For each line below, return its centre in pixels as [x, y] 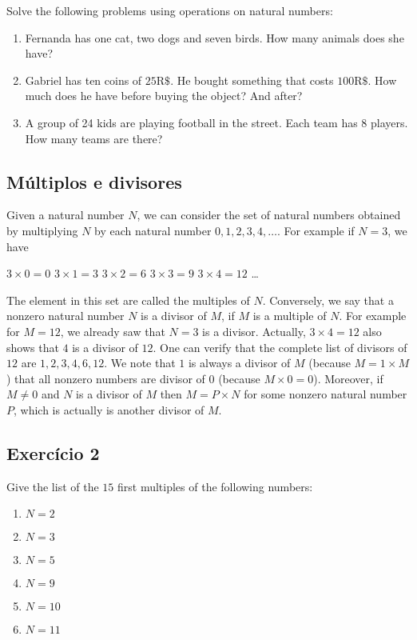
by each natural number [153, 230]
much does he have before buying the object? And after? [164, 96]
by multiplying [42, 230]
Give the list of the [53, 486]
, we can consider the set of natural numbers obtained [269, 215]
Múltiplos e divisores [94, 181]
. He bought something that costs [252, 80]
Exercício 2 [53, 452]
